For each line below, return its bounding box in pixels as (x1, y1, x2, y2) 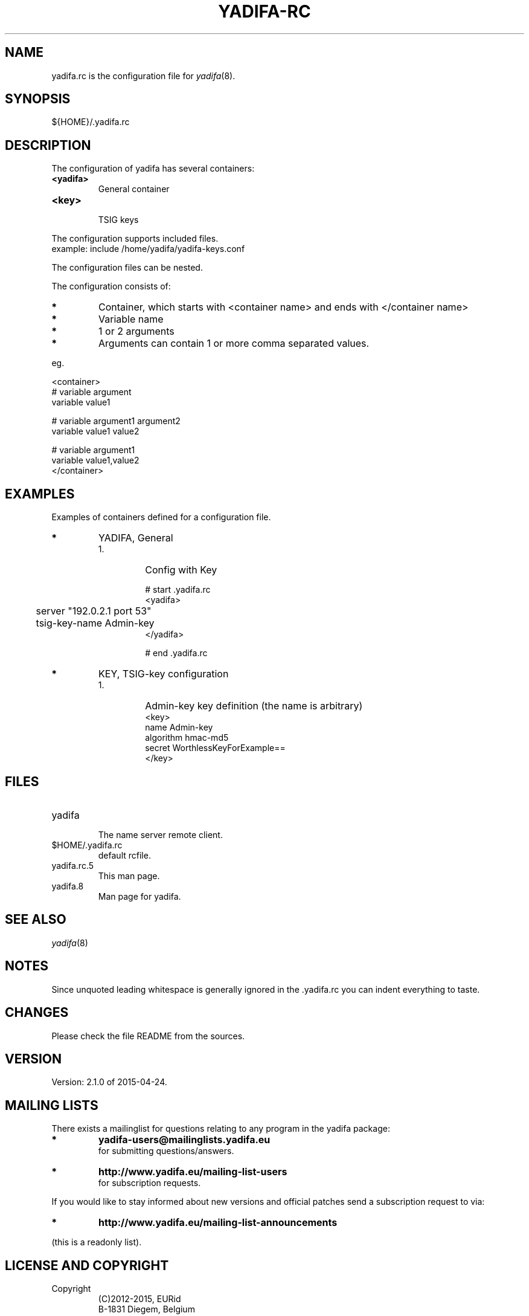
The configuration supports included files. (51, 233, 219, 244)
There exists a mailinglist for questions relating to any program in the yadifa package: (51, 1123, 390, 1134)
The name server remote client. (98, 829, 223, 840)
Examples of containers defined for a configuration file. (51, 512, 271, 523)
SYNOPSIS (5, 91, 71, 107)
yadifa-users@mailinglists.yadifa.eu (98, 1134, 271, 1146)
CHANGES (5, 1005, 69, 1021)
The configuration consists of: (51, 281, 171, 292)
